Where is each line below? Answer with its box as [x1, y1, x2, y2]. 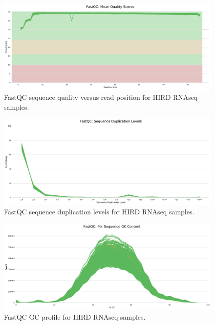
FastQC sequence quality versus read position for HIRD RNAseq [4, 92, 198, 102]
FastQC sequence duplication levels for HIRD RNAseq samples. [4, 207, 194, 217]
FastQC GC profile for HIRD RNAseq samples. [4, 312, 146, 322]
